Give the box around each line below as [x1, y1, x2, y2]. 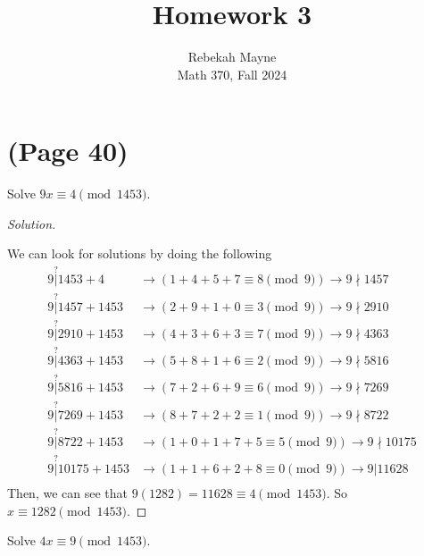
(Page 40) [7, 132, 129, 169]
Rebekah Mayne [187, 47, 277, 66]
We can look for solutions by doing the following [7, 244, 272, 263]
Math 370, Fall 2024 [177, 64, 287, 83]
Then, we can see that [7, 484, 128, 502]
